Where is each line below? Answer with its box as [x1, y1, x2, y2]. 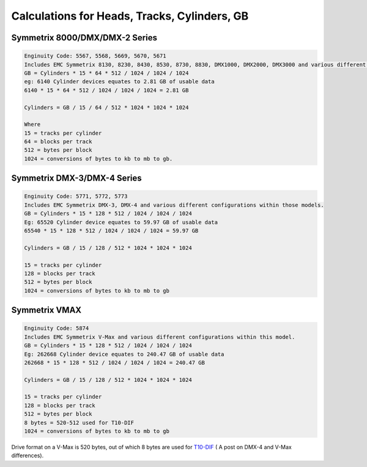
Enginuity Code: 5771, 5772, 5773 [24, 193, 128, 200]
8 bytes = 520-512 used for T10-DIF [24, 419, 135, 426]
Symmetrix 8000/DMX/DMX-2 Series [11, 32, 157, 43]
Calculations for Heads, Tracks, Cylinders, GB [11, 9, 249, 23]
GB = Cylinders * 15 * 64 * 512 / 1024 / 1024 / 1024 [24, 69, 189, 77]
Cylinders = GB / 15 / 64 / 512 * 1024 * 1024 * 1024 [24, 104, 189, 111]
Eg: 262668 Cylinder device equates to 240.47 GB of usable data [24, 351, 224, 357]
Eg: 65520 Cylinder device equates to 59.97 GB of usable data [24, 219, 218, 226]
